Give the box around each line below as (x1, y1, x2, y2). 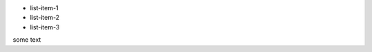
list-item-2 (30, 14, 60, 22)
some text (12, 36, 41, 44)
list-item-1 (30, 4, 59, 12)
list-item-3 (30, 23, 60, 31)
